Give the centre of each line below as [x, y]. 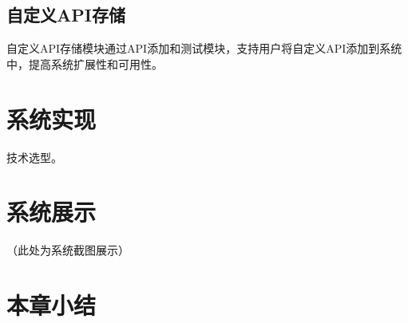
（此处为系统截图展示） [68, 250]
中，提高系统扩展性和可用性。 [85, 63]
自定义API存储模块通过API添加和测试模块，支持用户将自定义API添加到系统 [204, 48]
